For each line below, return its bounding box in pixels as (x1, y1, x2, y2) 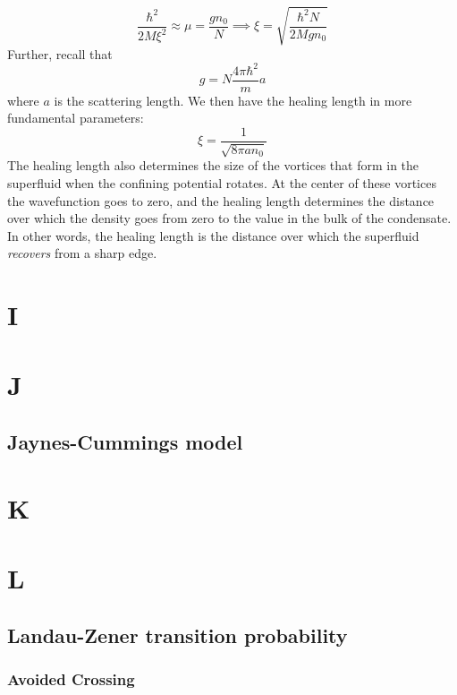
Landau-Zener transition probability (7, 621, 348, 648)
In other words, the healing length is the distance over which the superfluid (7, 226, 419, 245)
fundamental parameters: (7, 108, 144, 127)
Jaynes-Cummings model (7, 428, 243, 456)
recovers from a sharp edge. (7, 244, 157, 262)
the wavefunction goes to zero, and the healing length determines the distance (7, 191, 435, 210)
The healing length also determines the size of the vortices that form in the (7, 156, 419, 175)
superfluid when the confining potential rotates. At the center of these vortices (7, 173, 436, 192)
